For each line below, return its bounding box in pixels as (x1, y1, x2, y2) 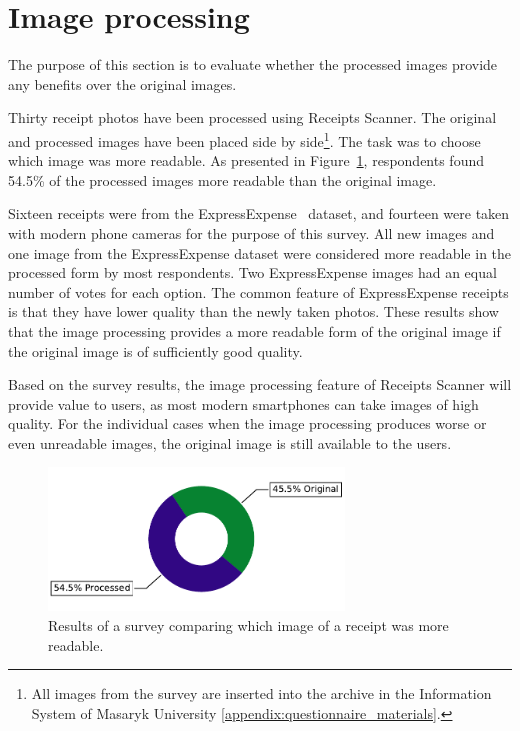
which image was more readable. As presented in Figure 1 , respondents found (8, 150, 484, 171)
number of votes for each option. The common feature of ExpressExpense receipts (8, 281, 509, 302)
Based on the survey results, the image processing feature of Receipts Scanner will (8, 374, 512, 395)
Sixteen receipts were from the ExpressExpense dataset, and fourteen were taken (8, 203, 510, 224)
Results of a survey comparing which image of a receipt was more (48, 614, 449, 635)
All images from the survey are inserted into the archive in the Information (31, 683, 492, 704)
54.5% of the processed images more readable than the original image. (8, 169, 437, 190)
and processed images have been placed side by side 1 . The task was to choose (8, 127, 481, 151)
